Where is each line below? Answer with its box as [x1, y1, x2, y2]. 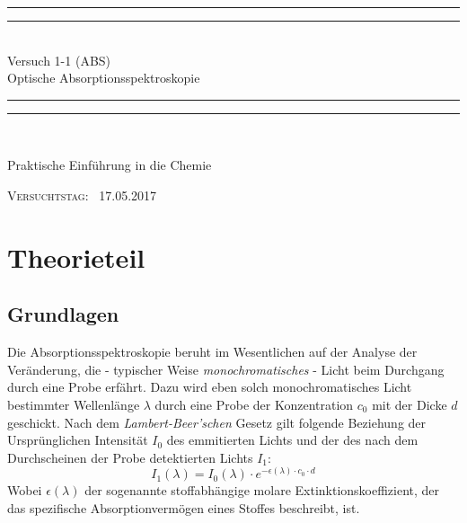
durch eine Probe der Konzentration [154, 394, 354, 413]
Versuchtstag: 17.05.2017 [7, 185, 157, 204]
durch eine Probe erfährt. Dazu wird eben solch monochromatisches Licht [7, 377, 412, 396]
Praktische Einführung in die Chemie [7, 155, 212, 174]
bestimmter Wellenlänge [7, 394, 140, 413]
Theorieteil [7, 238, 145, 275]
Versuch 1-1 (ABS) [7, 50, 111, 69]
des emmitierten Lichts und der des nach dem [166, 430, 419, 449]
